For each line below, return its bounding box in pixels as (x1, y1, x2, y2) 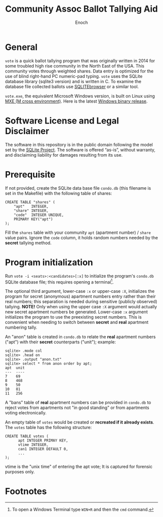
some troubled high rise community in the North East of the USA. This (5, 63, 145, 69)
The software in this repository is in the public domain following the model (5, 142, 153, 147)
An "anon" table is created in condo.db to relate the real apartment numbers (5, 334, 156, 340)
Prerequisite (5, 169, 56, 180)
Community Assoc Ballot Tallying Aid (5, 3, 158, 15)
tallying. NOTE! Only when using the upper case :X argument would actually (5, 304, 157, 310)
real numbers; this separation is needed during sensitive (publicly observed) (5, 299, 158, 304)
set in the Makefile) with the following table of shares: (5, 190, 113, 196)
